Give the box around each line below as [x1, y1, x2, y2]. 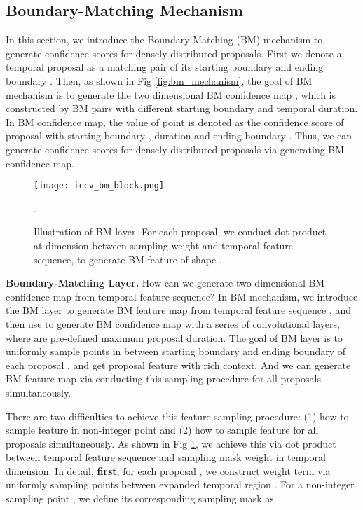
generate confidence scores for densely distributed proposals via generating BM [6, 142, 345, 156]
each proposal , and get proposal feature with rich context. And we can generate [6, 357, 351, 372]
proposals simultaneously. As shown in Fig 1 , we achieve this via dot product [6, 436, 336, 450]
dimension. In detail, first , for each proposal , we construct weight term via [6, 463, 331, 478]
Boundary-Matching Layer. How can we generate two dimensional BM [6, 275, 325, 290]
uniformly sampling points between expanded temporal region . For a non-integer [6, 477, 355, 492]
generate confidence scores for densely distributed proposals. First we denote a [6, 46, 342, 60]
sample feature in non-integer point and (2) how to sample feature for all [6, 422, 319, 437]
